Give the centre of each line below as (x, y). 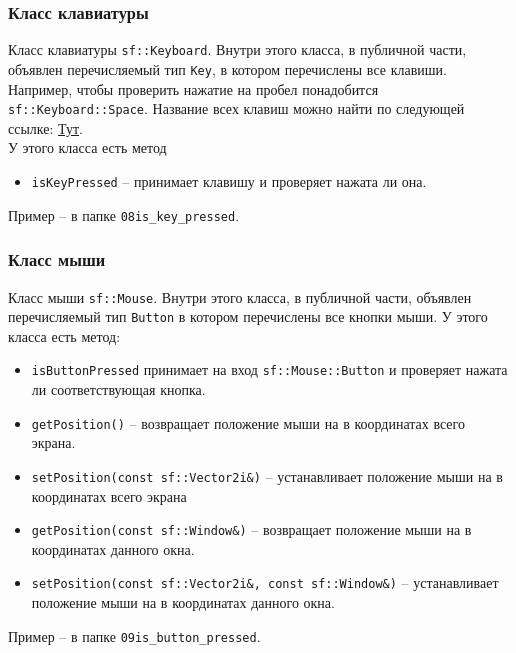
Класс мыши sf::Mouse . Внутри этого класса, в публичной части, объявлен (240, 296)
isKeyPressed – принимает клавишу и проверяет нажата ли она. (229, 180)
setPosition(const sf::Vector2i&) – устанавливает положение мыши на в (267, 475)
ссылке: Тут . (45, 127)
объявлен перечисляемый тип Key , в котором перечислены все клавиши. (227, 68)
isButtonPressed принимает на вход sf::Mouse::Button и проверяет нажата (269, 369)
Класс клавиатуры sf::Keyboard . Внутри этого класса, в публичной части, (237, 49)
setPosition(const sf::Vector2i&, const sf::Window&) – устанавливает (265, 582)
